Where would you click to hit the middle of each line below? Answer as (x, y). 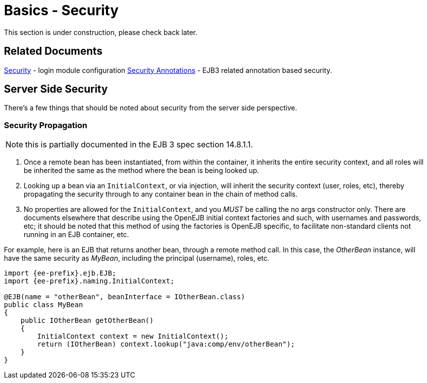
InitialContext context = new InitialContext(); (133, 336)
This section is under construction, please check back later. (101, 32)
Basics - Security (61, 10)
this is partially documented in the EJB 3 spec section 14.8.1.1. (139, 145)
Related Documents (53, 51)
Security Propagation (46, 125)
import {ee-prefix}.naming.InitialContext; (89, 281)
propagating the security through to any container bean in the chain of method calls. (161, 194)
